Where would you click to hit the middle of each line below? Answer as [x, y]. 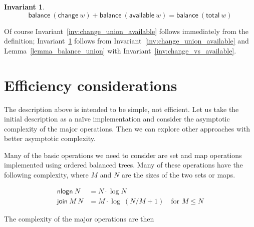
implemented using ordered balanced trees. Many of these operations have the [123, 165]
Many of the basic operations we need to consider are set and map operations [123, 155]
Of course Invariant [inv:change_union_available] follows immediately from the [126, 31]
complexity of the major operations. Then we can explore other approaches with [127, 128]
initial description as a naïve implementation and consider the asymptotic [117, 119]
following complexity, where [46, 175]
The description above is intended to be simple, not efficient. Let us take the [121, 109]
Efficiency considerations [91, 85]
